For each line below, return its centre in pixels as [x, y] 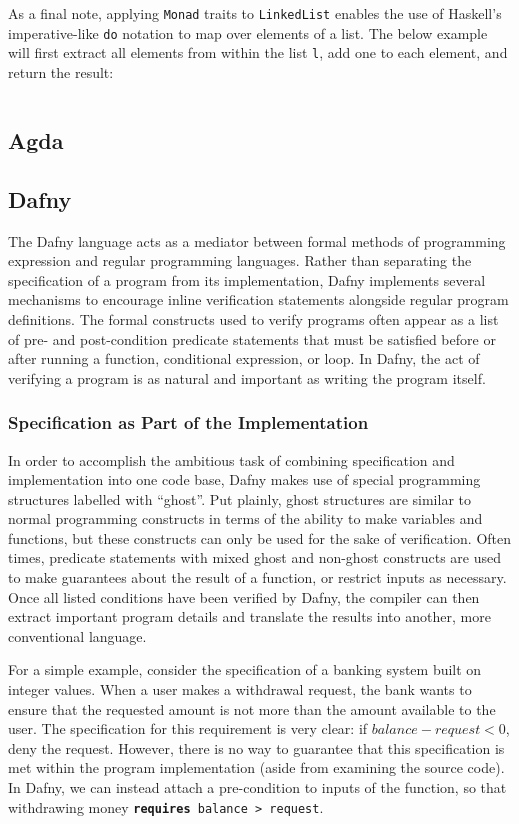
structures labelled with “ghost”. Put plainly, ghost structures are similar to [239, 498]
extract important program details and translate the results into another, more [249, 616]
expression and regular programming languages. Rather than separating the [240, 260]
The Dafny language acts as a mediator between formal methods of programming [257, 240]
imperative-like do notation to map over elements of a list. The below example [248, 32]
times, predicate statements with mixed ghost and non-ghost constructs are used [255, 557]
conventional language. [77, 635]
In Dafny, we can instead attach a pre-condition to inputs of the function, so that [257, 787]
